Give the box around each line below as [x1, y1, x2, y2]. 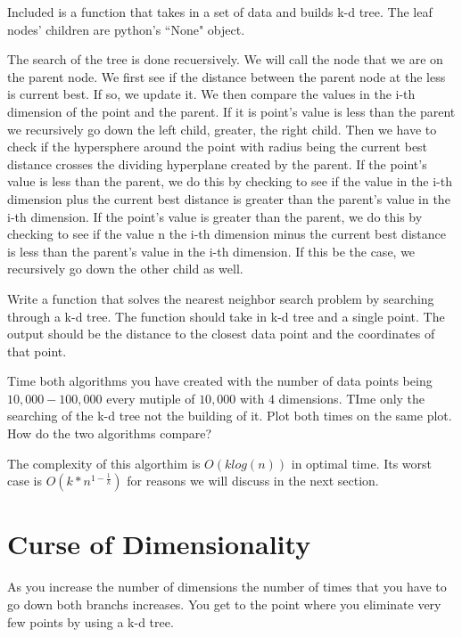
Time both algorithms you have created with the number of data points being [7, 372, 433, 390]
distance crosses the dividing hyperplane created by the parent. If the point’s [7, 154, 427, 173]
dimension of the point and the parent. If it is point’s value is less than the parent [7, 102, 456, 120]
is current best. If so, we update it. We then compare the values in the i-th [7, 85, 416, 103]
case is [7, 471, 43, 490]
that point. [7, 341, 67, 360]
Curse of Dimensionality [7, 526, 311, 562]
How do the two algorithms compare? [7, 424, 212, 443]
